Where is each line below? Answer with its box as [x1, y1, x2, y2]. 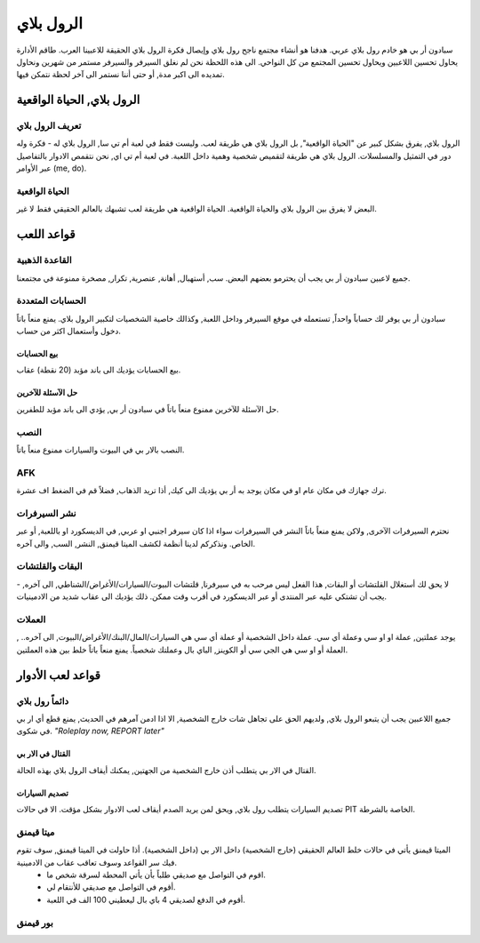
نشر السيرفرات [16, 507, 76, 519]
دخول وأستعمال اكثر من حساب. [16, 325, 122, 337]
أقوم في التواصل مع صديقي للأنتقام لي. [46, 882, 177, 892]
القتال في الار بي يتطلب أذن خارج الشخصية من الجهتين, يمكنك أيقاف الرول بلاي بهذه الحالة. [16, 764, 316, 775]
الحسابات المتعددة [16, 294, 86, 307]
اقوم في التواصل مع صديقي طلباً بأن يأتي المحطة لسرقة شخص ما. [46, 869, 267, 880]
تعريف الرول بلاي [16, 120, 82, 132]
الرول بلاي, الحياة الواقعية [16, 92, 140, 108]
